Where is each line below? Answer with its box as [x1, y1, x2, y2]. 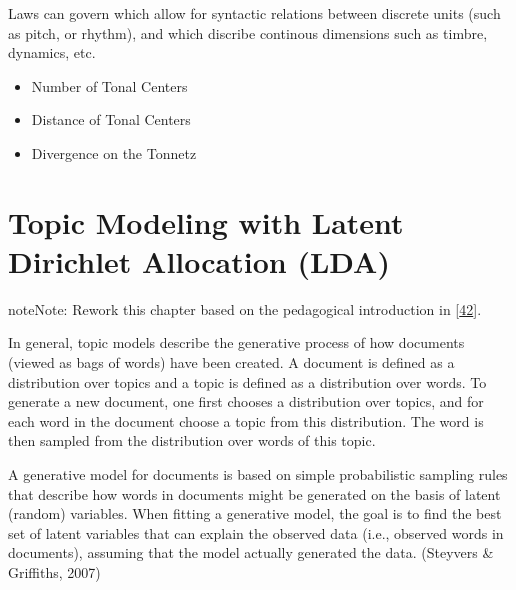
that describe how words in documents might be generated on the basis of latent [8, 483, 501, 504]
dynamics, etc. [8, 42, 96, 63]
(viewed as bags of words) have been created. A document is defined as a [8, 352, 455, 373]
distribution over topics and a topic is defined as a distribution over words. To [8, 371, 487, 392]
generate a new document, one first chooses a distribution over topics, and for [8, 391, 484, 412]
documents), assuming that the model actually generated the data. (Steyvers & [8, 542, 494, 563]
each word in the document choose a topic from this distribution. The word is [8, 410, 484, 431]
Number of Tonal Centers [31, 75, 188, 96]
